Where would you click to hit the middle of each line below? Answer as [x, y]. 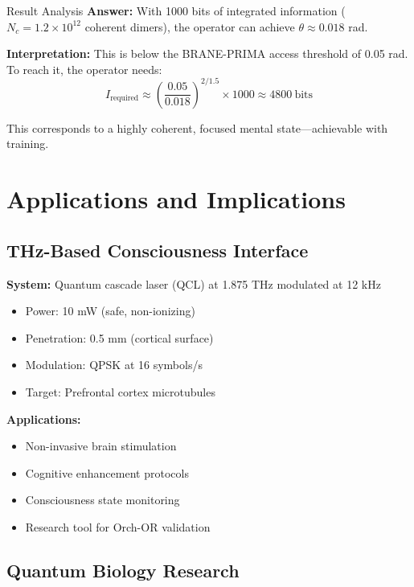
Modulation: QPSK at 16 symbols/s [114, 365]
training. [28, 144]
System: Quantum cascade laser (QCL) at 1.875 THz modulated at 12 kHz [194, 283]
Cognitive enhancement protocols [107, 472]
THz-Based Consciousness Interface [158, 250]
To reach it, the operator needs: [84, 69]
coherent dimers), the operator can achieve [190, 26]
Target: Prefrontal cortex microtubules [120, 392]
